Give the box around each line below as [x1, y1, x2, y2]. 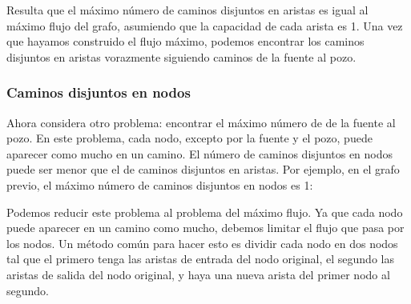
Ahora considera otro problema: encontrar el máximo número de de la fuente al [6, 114, 396, 130]
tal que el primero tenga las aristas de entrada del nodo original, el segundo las [6, 250, 394, 267]
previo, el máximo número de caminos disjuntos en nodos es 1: [6, 176, 313, 193]
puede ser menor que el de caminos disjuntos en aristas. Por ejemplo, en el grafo [6, 161, 400, 178]
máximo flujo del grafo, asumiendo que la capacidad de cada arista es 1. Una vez [6, 17, 403, 34]
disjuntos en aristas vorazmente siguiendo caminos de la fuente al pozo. [6, 48, 357, 65]
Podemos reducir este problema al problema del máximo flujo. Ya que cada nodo [6, 203, 403, 220]
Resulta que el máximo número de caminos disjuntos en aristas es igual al [6, 2, 369, 18]
